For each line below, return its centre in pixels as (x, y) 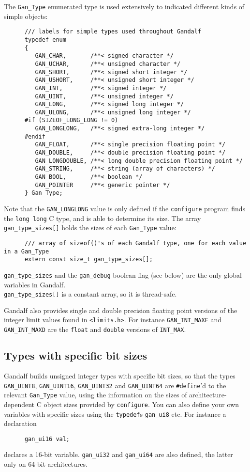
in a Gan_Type (27, 251)
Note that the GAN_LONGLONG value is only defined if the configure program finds (125, 209)
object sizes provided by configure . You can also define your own (141, 404)
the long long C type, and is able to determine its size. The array (103, 218)
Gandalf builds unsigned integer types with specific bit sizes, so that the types (120, 375)
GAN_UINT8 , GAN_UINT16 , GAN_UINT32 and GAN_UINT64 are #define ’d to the (115, 385)
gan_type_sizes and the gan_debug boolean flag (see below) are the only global (123, 275)
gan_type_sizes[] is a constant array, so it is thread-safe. (90, 294)
